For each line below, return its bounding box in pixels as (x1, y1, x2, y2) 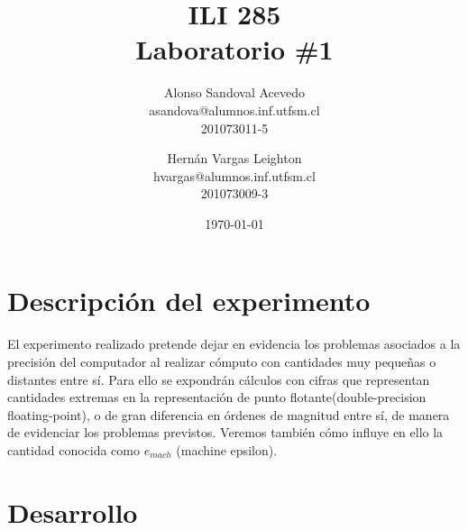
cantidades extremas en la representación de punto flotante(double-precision (7, 388, 427, 407)
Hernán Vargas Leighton (167, 149, 302, 168)
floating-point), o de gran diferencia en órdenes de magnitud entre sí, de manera (7, 405, 450, 424)
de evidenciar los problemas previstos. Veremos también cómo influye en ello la (7, 423, 444, 442)
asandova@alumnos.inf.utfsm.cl (149, 100, 320, 119)
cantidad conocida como (7, 440, 140, 459)
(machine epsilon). (176, 440, 278, 459)
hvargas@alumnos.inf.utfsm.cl (153, 166, 316, 185)
